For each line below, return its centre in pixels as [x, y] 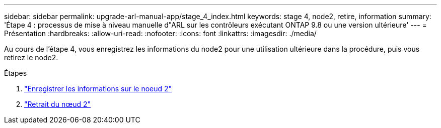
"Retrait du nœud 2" [58, 104]
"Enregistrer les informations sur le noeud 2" [98, 89]
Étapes [16, 73]
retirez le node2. [31, 57]
